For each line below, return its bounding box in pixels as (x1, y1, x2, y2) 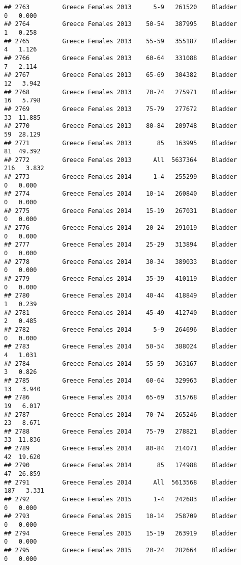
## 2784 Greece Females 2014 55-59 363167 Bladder (4, 360, 237, 367)
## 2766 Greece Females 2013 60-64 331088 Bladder (4, 54, 237, 62)
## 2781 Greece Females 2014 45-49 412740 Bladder (4, 309, 237, 316)
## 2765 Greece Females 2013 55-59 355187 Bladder (4, 37, 237, 45)
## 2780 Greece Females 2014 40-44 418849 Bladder (4, 292, 237, 300)
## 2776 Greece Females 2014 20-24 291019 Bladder (4, 224, 237, 232)
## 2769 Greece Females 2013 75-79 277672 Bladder (4, 105, 237, 113)
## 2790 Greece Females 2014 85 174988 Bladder (4, 462, 237, 469)
